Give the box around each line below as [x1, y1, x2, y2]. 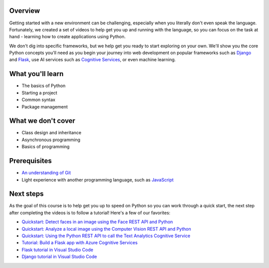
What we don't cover [9, 117, 76, 125]
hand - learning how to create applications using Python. [9, 34, 126, 40]
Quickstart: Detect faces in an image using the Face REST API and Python [21, 219, 173, 225]
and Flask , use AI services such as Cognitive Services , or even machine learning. [9, 57, 176, 63]
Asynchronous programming [21, 137, 81, 143]
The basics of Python [21, 83, 66, 89]
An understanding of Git [21, 170, 71, 176]
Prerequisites [9, 157, 52, 165]
